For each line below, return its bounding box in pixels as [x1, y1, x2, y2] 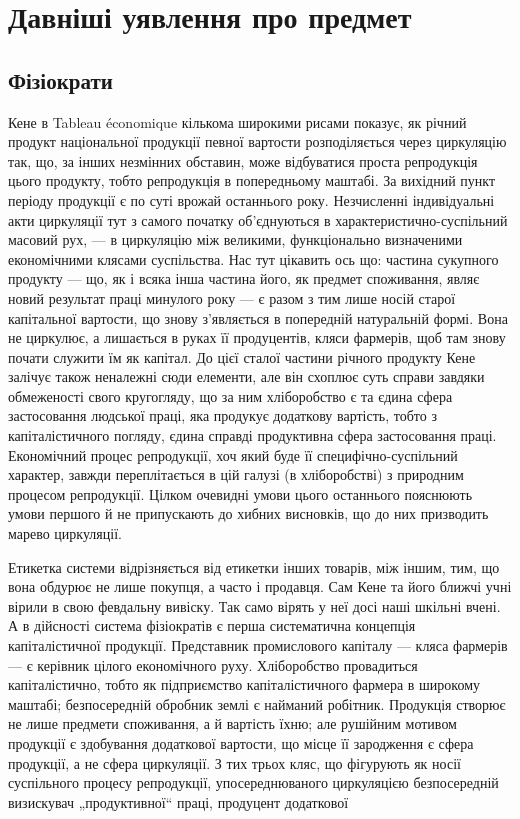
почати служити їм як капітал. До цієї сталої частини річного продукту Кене [8, 346, 476, 367]
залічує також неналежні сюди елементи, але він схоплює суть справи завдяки [8, 366, 485, 387]
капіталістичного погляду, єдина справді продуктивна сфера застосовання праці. [8, 425, 497, 446]
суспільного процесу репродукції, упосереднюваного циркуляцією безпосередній [8, 772, 499, 793]
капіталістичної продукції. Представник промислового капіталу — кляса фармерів [8, 635, 508, 656]
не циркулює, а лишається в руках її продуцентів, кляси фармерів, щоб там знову [8, 327, 506, 348]
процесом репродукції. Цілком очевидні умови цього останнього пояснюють [8, 483, 473, 504]
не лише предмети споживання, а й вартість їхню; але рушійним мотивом [8, 713, 457, 734]
